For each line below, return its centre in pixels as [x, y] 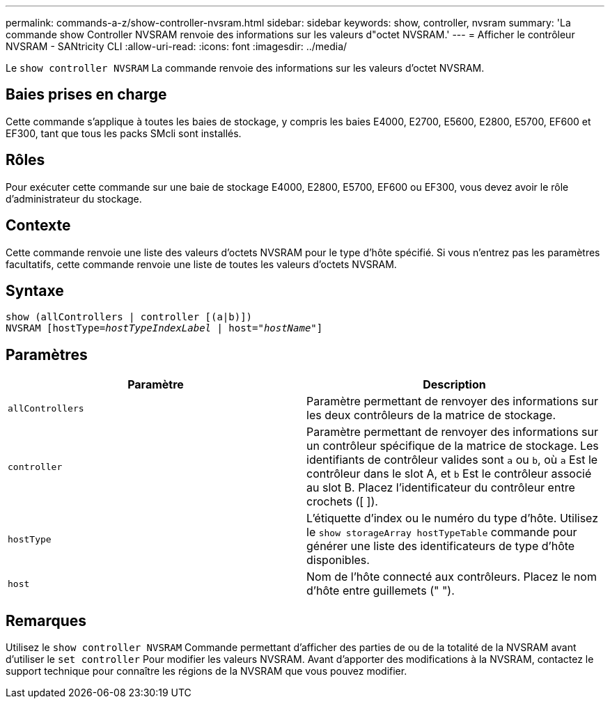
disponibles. [338, 560]
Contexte [38, 226]
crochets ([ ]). [342, 502]
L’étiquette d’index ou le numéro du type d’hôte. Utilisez [453, 518]
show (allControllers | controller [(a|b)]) [129, 317]
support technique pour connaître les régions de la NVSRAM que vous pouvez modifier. [206, 671]
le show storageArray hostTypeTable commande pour [442, 532]
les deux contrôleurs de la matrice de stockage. [431, 415]
